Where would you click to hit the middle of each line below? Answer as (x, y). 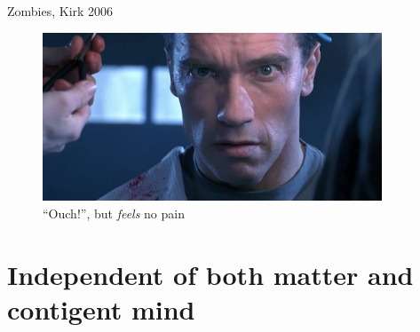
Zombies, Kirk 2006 (60, 11)
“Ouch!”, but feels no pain (114, 213)
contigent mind (101, 309)
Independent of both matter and (210, 274)
